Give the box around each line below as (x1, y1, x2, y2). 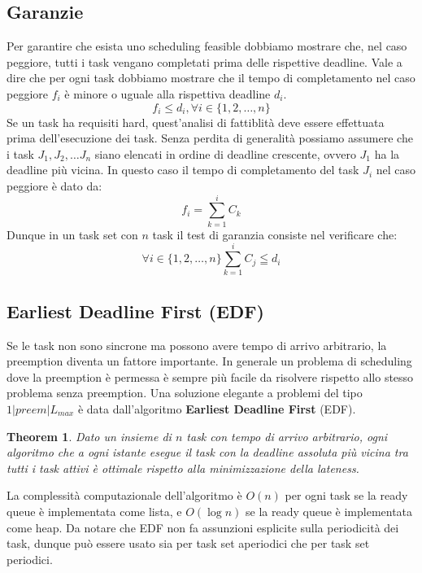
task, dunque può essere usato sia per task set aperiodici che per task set (7, 535, 370, 552)
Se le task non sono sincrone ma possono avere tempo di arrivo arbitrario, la (7, 336, 387, 353)
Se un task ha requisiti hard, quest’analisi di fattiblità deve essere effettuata (7, 113, 385, 130)
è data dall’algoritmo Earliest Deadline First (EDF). (77, 400, 356, 417)
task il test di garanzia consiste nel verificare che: (152, 225, 398, 243)
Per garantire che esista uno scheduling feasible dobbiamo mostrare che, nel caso (7, 37, 407, 55)
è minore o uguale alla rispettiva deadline (64, 85, 271, 102)
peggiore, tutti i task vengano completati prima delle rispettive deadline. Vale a (7, 53, 402, 70)
